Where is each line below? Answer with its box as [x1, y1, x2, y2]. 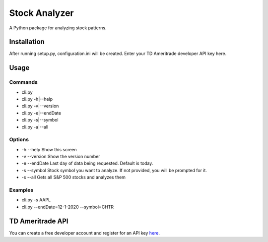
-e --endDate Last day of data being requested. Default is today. [21, 160, 153, 166]
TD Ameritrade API [9, 217, 68, 225]
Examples [9, 186, 34, 193]
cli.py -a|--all [21, 124, 49, 130]
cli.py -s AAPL [21, 197, 51, 203]
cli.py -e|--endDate [21, 110, 62, 116]
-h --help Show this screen [21, 146, 77, 152]
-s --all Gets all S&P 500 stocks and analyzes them [21, 174, 126, 181]
